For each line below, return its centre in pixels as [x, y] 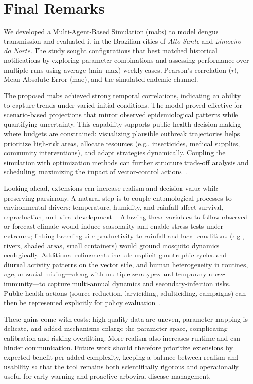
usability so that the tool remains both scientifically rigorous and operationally [121, 366]
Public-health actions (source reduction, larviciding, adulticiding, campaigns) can [125, 293]
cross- [217, 274]
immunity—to [25, 283]
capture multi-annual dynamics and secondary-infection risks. [139, 283]
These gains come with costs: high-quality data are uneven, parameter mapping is [126, 319]
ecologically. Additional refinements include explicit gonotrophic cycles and [115, 255]
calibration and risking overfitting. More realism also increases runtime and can [122, 338]
